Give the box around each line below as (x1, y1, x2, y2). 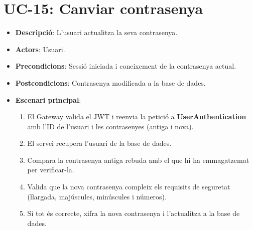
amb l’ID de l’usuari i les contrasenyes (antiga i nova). (27, 121, 194, 131)
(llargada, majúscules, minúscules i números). (27, 191, 167, 201)
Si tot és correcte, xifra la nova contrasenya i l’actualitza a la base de (27, 208, 240, 218)
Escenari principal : (15, 94, 81, 105)
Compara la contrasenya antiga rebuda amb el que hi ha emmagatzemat (27, 154, 249, 165)
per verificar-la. (27, 164, 74, 175)
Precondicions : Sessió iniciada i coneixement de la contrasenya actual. (15, 61, 236, 71)
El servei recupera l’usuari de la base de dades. (27, 138, 172, 148)
